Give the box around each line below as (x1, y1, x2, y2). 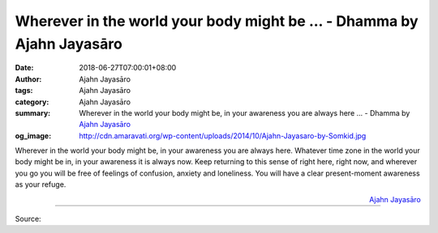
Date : (15, 63, 34, 73)
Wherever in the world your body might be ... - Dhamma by (15, 12, 419, 30)
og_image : (15, 130, 52, 141)
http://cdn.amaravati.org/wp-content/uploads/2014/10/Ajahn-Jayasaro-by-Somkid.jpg (79, 130, 367, 141)
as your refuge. (15, 180, 67, 189)
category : (15, 97, 49, 107)
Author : (15, 74, 42, 84)
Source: (15, 214, 41, 224)
